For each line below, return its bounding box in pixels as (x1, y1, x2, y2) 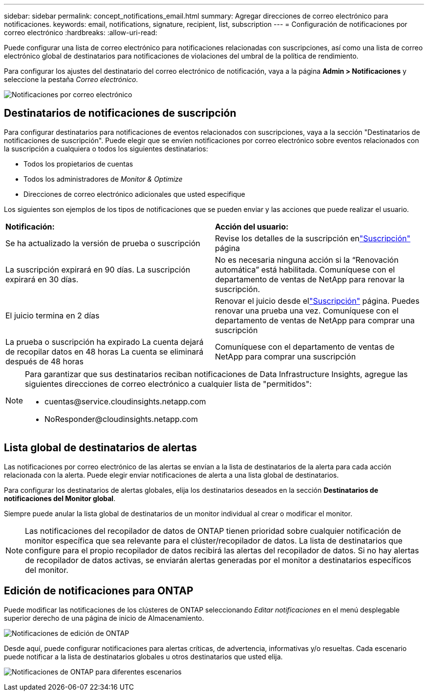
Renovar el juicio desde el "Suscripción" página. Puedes (215, 295, 420, 306)
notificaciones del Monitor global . (4, 494, 116, 503)
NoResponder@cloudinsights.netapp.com (44, 414, 198, 424)
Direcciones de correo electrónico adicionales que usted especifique (23, 190, 245, 198)
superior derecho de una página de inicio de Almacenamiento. (4, 613, 204, 622)
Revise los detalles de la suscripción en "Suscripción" (215, 233, 410, 243)
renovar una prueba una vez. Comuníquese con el (215, 305, 399, 316)
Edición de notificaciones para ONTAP (4, 585, 193, 597)
